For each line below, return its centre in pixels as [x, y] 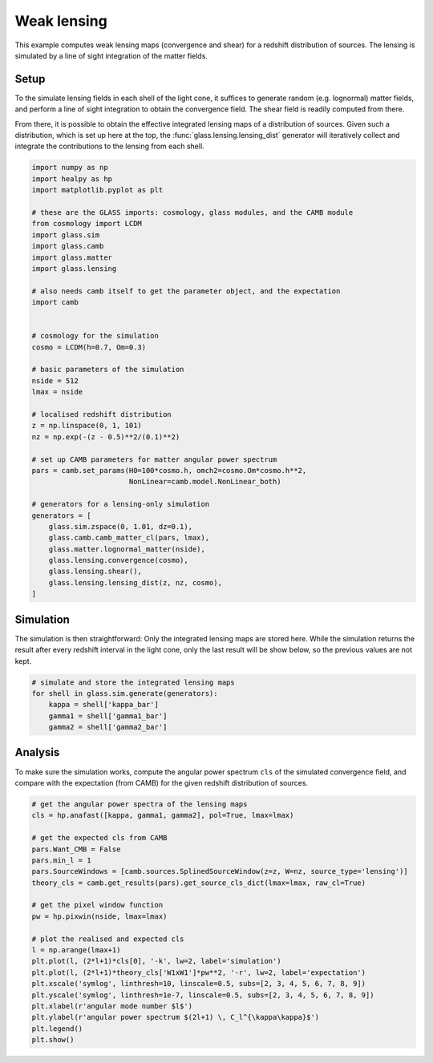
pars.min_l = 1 [61, 860]
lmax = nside [57, 392]
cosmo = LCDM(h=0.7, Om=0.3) [89, 347]
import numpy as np [70, 168]
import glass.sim [66, 235]
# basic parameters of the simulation [108, 370]
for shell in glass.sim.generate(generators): [125, 693]
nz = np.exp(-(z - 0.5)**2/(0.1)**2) [106, 437]
